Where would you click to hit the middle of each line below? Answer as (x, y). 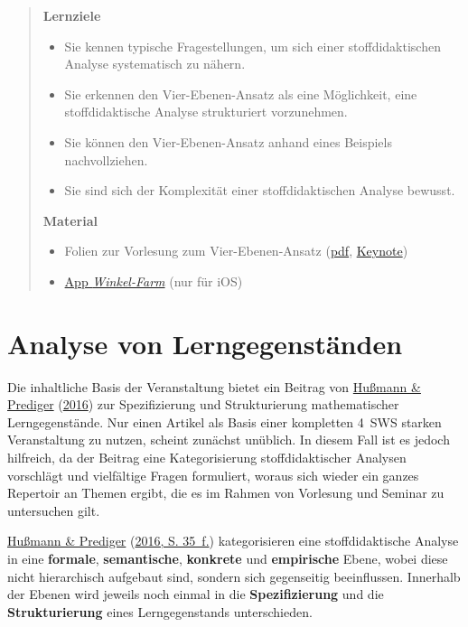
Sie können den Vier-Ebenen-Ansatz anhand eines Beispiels (228, 141)
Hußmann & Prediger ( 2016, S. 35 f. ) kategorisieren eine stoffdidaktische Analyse (233, 541)
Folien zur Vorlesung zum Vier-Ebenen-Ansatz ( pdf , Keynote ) (236, 251)
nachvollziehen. (106, 159)
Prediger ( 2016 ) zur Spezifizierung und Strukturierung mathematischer (203, 404)
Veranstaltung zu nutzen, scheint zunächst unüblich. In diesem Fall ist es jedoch (229, 440)
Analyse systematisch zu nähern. (155, 64)
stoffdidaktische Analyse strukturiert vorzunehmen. (206, 112)
